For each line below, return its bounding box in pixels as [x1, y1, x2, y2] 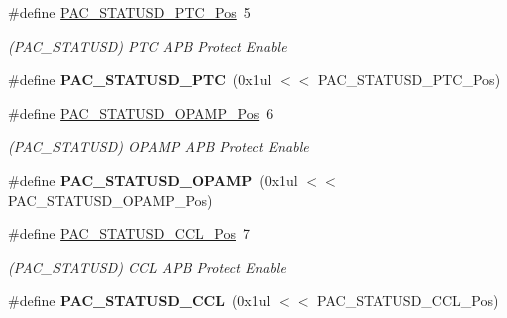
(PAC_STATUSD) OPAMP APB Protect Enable [8, 136, 309, 157]
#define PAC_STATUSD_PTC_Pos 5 [8, 2, 251, 22]
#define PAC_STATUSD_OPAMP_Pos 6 [8, 102, 274, 123]
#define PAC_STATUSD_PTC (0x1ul [8, 69, 272, 90]
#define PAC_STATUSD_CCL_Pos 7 [8, 223, 250, 244]
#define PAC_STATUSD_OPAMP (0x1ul [8, 169, 298, 190]
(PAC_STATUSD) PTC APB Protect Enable [8, 35, 287, 56]
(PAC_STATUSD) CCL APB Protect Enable [8, 256, 286, 277]
